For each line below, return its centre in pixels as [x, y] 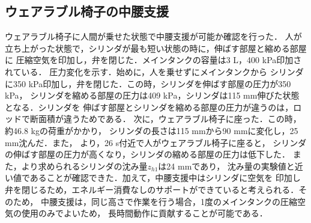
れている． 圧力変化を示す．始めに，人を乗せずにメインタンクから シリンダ [154, 71]
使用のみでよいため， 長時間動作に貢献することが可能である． [144, 213]
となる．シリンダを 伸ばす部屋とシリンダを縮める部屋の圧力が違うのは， [149, 107]
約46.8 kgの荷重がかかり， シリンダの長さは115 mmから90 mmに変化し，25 [152, 130]
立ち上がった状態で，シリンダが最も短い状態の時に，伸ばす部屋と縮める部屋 [156, 48]
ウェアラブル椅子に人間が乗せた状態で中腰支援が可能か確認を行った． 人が [153, 36]
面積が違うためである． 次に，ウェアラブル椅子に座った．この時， [170, 119]
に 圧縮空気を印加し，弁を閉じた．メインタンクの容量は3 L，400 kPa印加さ [153, 60]
